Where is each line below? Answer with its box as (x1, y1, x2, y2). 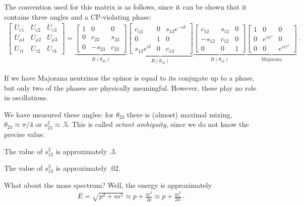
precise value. (4, 128, 45, 139)
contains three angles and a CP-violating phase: (4, 11, 152, 22)
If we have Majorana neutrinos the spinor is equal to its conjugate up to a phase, (4, 72, 255, 83)
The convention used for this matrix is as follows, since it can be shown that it (4, 2, 247, 12)
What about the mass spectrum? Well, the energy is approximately (4, 179, 212, 190)
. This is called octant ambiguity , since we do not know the (68, 119, 249, 129)
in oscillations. (4, 92, 48, 103)
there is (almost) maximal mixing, (127, 109, 232, 119)
